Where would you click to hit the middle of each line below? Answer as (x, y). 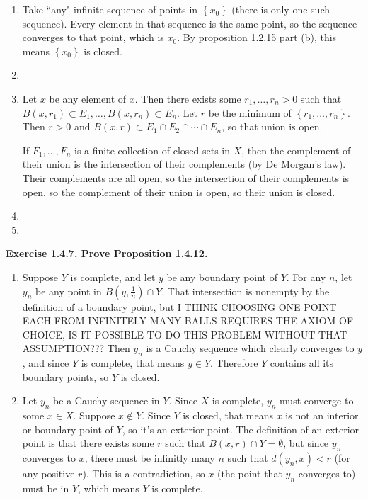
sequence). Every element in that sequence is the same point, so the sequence (190, 23)
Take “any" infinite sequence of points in (110, 9)
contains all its (302, 363)
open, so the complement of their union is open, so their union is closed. (179, 192)
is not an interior (322, 415)
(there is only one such (281, 9)
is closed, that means (228, 415)
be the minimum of (250, 112)
